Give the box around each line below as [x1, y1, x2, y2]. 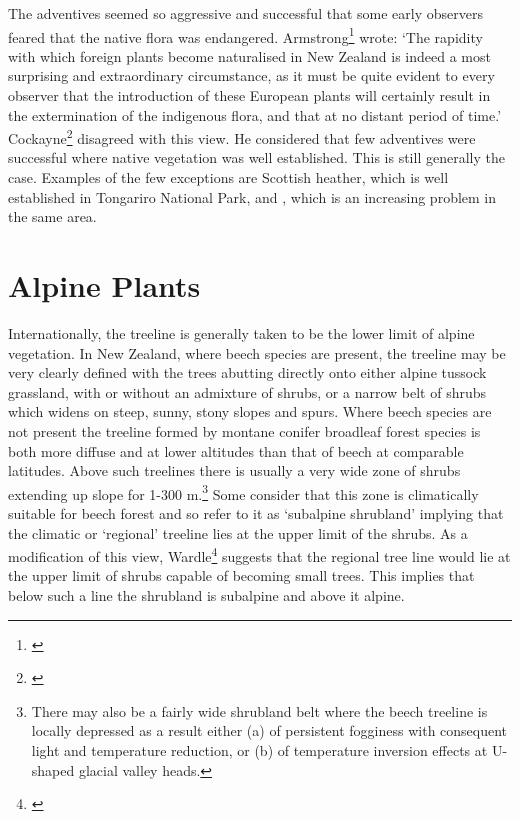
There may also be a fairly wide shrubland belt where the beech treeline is [31, 700, 488, 721]
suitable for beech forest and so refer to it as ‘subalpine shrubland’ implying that [8, 502, 504, 523]
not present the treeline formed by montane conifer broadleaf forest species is [8, 420, 481, 441]
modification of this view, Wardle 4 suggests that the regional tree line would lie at [8, 543, 511, 566]
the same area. [8, 206, 97, 227]
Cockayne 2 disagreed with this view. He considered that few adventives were [8, 125, 476, 148]
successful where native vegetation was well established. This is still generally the [8, 147, 505, 168]
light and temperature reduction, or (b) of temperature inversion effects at [31, 739, 488, 760]
